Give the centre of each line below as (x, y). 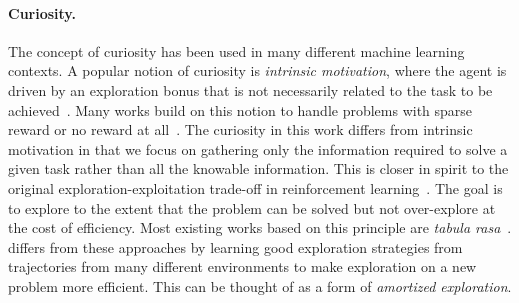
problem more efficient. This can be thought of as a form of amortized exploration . (260, 285)
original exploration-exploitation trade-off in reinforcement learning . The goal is (255, 187)
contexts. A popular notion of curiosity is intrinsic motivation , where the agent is (257, 70)
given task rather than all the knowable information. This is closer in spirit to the (258, 168)
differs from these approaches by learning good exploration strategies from (235, 246)
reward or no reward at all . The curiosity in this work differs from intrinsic (240, 129)
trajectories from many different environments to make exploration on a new (242, 266)
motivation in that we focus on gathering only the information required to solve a (258, 148)
